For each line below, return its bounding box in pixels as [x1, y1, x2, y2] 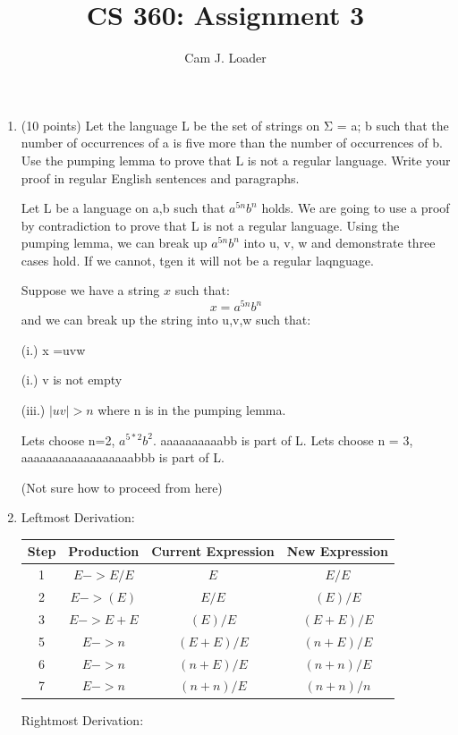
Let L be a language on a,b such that [21, 199, 225, 217]
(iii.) [21, 400, 46, 418]
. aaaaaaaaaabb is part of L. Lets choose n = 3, [152, 430, 413, 449]
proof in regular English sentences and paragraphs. [21, 168, 300, 187]
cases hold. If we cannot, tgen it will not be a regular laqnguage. [21, 250, 374, 269]
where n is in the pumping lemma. [98, 400, 286, 418]
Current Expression [151, 542, 275, 561]
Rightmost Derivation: [21, 710, 144, 729]
